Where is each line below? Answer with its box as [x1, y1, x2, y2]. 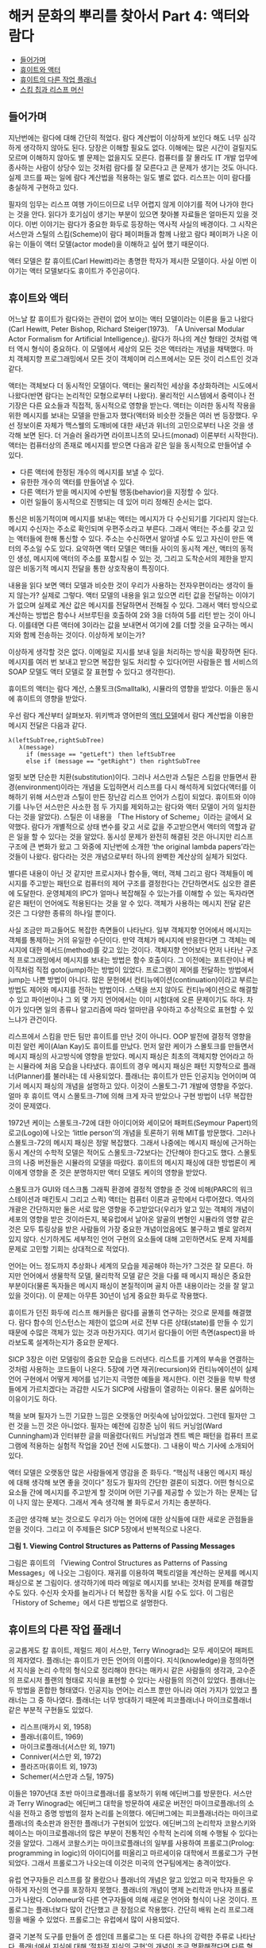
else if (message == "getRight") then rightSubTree [25, 757, 201, 765]
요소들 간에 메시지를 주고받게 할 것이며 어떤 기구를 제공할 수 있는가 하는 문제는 [8, 1487, 250, 1497]
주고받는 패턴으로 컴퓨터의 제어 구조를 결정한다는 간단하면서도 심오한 [29, 878, 242, 888]
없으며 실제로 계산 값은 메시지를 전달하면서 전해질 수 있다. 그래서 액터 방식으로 [16, 600, 258, 610]
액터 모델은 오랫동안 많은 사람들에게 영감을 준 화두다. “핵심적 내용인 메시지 [8, 1467, 238, 1477]
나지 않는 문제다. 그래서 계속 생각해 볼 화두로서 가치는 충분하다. [16, 1497, 212, 1507]
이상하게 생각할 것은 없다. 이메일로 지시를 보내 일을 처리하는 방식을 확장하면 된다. [8, 647, 258, 656]
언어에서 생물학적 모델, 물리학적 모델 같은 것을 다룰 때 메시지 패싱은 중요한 [22, 1271, 252, 1280]
